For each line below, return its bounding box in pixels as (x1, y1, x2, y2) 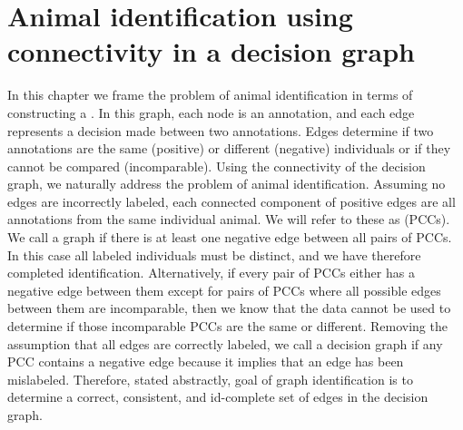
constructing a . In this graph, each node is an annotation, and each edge (7, 103, 415, 122)
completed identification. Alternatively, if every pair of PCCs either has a (7, 263, 415, 282)
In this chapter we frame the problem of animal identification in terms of (7, 85, 413, 104)
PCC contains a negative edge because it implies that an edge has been (7, 352, 404, 371)
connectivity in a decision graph (7, 33, 415, 70)
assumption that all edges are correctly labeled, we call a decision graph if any (7, 334, 443, 353)
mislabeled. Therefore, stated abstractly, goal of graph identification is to (7, 369, 413, 388)
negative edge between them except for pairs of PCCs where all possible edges (7, 280, 441, 299)
